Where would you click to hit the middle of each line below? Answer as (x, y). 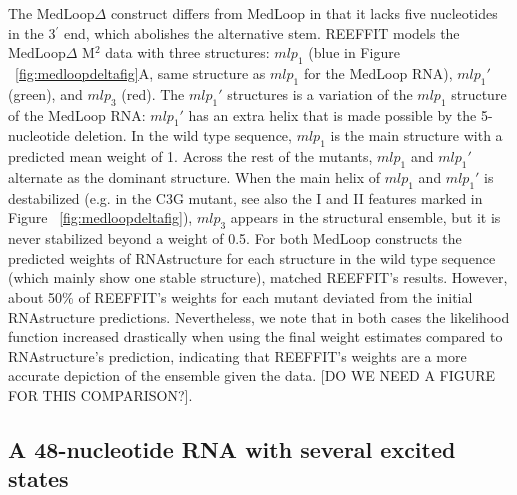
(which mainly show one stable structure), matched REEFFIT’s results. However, (258, 277)
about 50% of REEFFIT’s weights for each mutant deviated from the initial (240, 296)
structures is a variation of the (320, 93)
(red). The (153, 93)
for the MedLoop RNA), (378, 72)
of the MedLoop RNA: (77, 114)
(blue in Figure (354, 52)
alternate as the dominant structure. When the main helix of (194, 176)
